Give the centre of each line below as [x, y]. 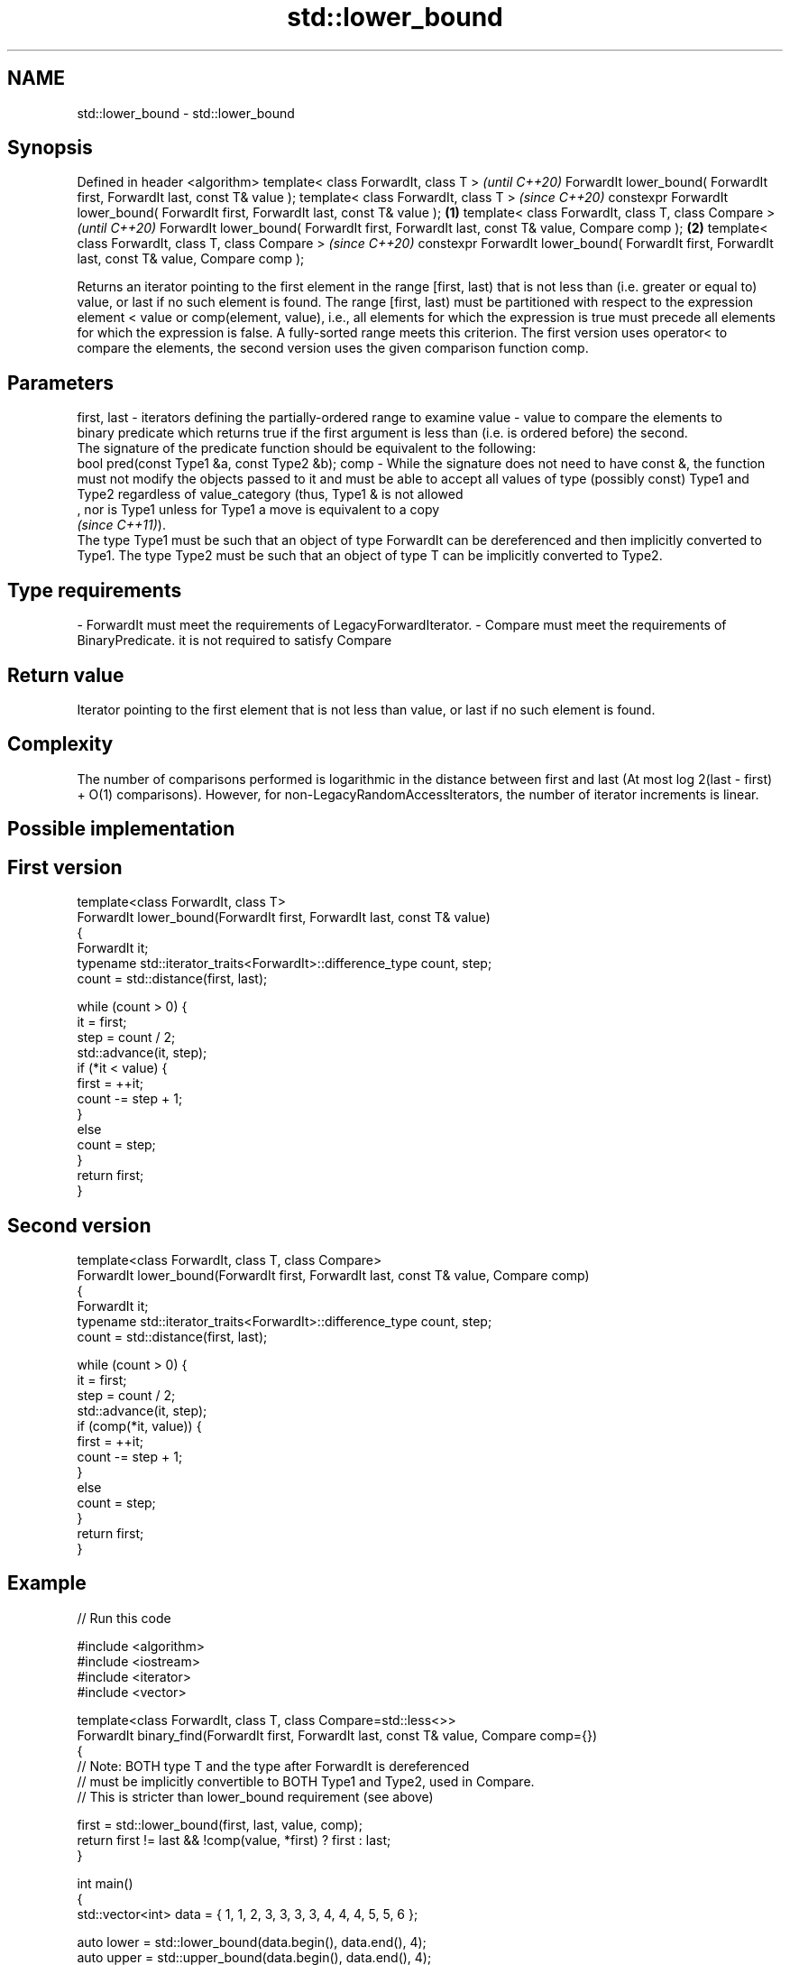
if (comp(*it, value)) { [139, 1425]
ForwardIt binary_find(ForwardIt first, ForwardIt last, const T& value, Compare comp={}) [337, 1735]
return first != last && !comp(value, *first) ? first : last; [234, 1840]
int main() [105, 1883]
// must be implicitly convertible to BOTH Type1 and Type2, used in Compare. [306, 1781]
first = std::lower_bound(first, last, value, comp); [220, 1824]
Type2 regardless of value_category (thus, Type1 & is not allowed [270, 494]
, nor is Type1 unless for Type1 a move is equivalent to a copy [258, 510]
